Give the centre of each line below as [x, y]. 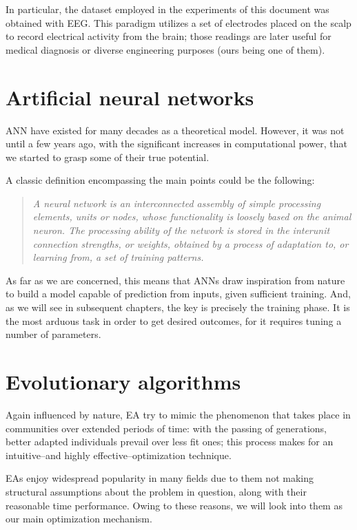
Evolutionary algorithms [123, 381]
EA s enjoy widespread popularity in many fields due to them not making [160, 478]
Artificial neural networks [130, 97]
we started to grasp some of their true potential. [108, 157]
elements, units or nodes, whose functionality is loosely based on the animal [192, 216]
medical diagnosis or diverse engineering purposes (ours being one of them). [165, 49]
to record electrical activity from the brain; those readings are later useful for [169, 36]
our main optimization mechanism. [79, 519]
